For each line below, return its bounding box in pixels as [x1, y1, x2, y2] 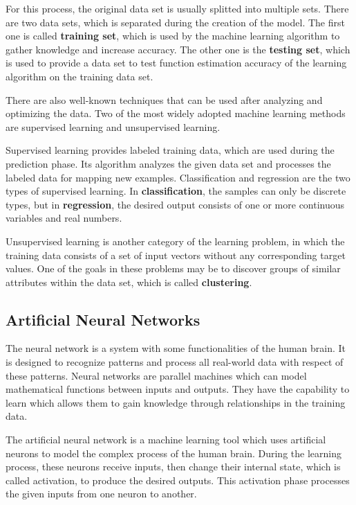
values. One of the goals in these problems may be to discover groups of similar [6, 261, 341, 276]
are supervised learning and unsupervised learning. [6, 119, 221, 134]
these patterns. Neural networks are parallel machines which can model [6, 368, 307, 382]
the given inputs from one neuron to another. [6, 486, 197, 501]
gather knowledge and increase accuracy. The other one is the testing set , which [6, 42, 350, 56]
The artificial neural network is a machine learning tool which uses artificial [6, 432, 326, 447]
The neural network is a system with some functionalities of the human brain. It [6, 341, 346, 355]
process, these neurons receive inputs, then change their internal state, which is [6, 459, 341, 474]
